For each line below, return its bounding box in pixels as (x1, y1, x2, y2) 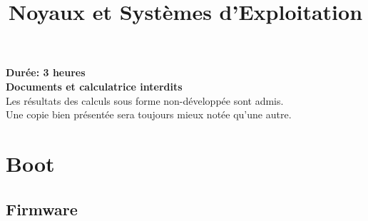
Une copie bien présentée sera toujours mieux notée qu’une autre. (6, 107, 292, 122)
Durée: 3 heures (6, 65, 86, 80)
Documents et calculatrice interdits (6, 78, 183, 93)
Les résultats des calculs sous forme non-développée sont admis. (6, 93, 284, 108)
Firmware (6, 197, 78, 220)
